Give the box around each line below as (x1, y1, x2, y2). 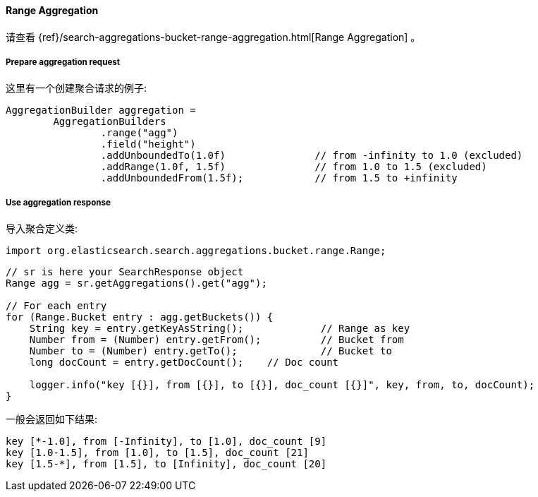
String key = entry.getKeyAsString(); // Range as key (29, 323, 410, 335)
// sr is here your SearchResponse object (6, 266, 244, 278)
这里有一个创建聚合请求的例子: (6, 82, 147, 95)
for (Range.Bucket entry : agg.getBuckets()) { (6, 311, 274, 323)
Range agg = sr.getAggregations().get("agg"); (6, 277, 267, 289)
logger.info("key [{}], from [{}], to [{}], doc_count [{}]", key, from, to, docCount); (29, 379, 535, 391)
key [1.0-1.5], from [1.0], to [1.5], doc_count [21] (6, 447, 309, 459)
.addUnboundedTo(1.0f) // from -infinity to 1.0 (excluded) (100, 150, 523, 162)
